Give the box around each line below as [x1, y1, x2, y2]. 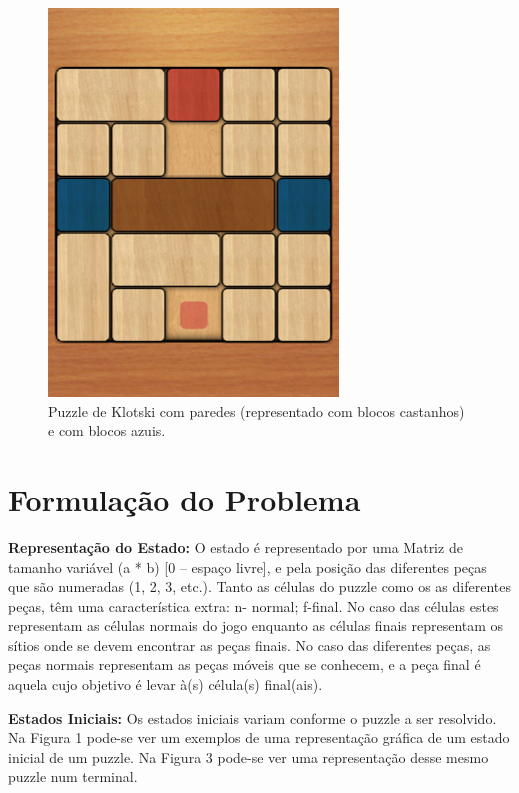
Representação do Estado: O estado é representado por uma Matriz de [8, 536, 463, 557]
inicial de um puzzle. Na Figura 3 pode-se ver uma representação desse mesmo [8, 746, 489, 767]
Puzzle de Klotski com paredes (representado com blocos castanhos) [48, 400, 465, 421]
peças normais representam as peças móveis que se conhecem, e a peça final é [8, 654, 481, 675]
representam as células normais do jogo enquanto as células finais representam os [8, 615, 504, 636]
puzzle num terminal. [8, 766, 138, 787]
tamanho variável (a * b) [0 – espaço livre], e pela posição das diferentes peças [8, 556, 487, 577]
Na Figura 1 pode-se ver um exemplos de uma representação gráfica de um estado [8, 727, 510, 748]
